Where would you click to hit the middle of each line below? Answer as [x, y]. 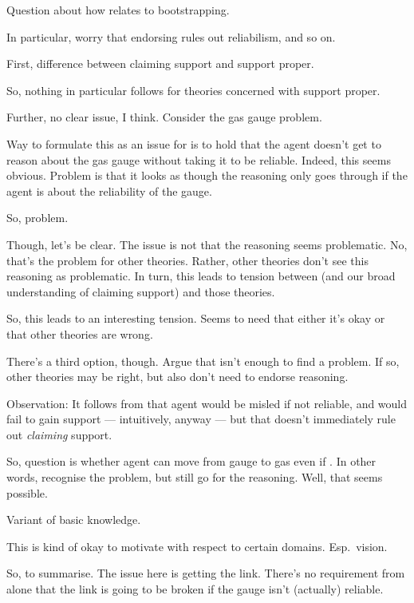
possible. [27, 492]
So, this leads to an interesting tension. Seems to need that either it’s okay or [196, 318]
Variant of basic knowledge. [74, 520]
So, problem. [37, 218]
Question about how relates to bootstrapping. [118, 10]
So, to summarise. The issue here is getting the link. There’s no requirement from [206, 573]
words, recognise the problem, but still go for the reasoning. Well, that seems [195, 477]
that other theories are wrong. [80, 333]
